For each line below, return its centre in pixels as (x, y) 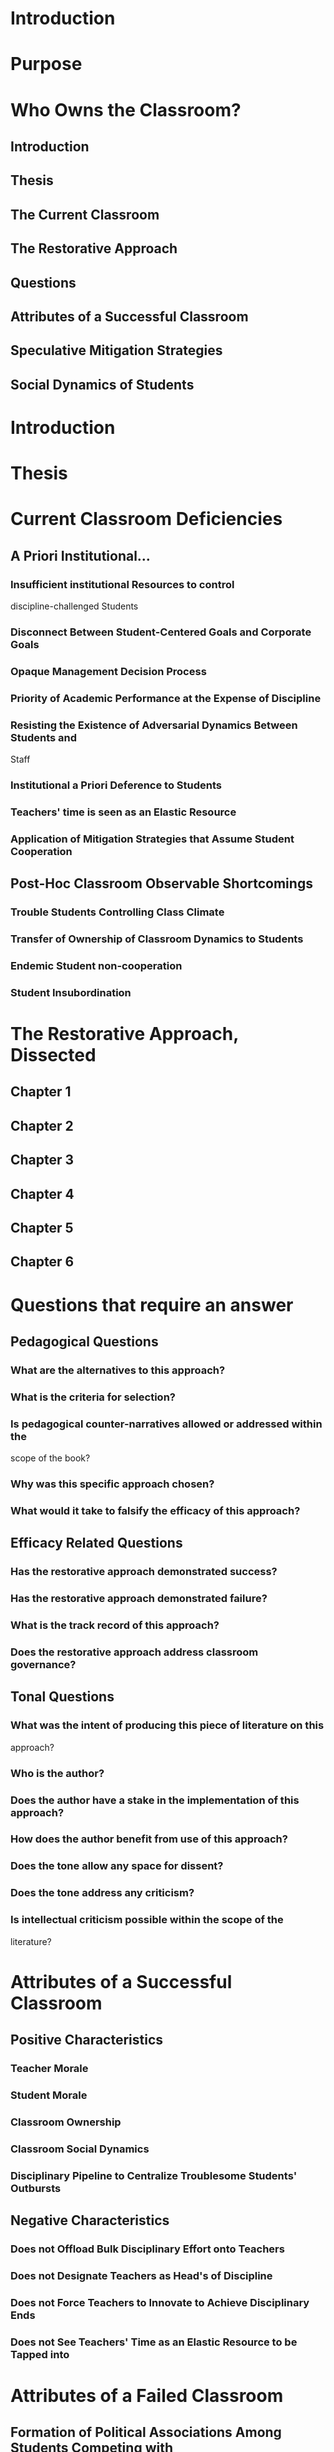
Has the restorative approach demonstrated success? (144, 1572)
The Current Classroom (85, 214)
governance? (43, 1665)
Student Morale (49, 2095)
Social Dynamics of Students (102, 384)
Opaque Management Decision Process (108, 671)
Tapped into (40, 2354)
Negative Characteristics (90, 2220)
